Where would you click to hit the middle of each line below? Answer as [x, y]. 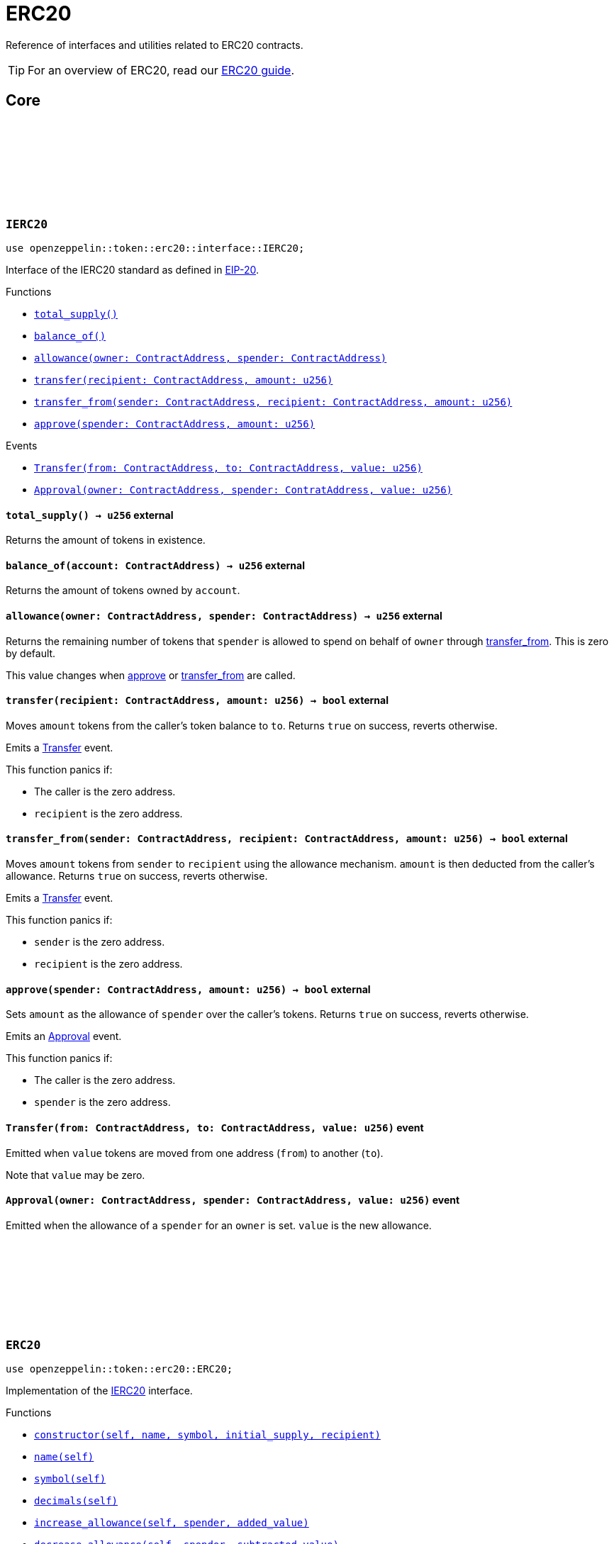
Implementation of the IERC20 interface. [99, 1391]
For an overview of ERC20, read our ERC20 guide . [161, 70]
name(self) [64, 1457]
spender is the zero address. [102, 1102]
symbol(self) [70, 1479]
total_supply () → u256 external [90, 515]
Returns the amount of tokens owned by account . [123, 591]
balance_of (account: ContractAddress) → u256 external [155, 565]
